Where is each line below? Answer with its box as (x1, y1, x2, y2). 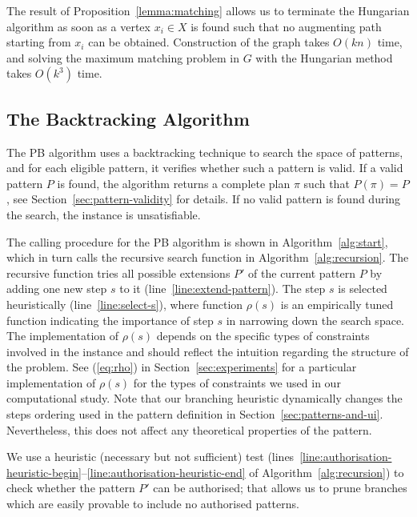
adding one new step (6, 280, 107, 297)
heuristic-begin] (6, 463, 82, 480)
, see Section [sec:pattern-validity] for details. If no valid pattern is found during (6, 190, 401, 207)
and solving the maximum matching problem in (6, 49, 240, 66)
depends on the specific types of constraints (156, 327, 370, 344)
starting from (6, 34, 71, 50)
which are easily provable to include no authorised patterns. (6, 495, 299, 512)
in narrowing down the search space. (226, 311, 404, 328)
